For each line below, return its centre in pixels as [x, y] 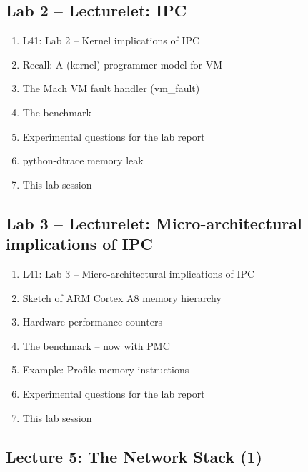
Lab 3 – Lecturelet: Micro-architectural [154, 222]
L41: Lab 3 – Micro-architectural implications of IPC [139, 273]
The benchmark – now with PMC [96, 345]
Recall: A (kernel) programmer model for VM [123, 64]
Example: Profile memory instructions [106, 370]
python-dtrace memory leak [83, 160]
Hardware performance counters [92, 322]
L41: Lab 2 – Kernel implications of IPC [111, 40]
